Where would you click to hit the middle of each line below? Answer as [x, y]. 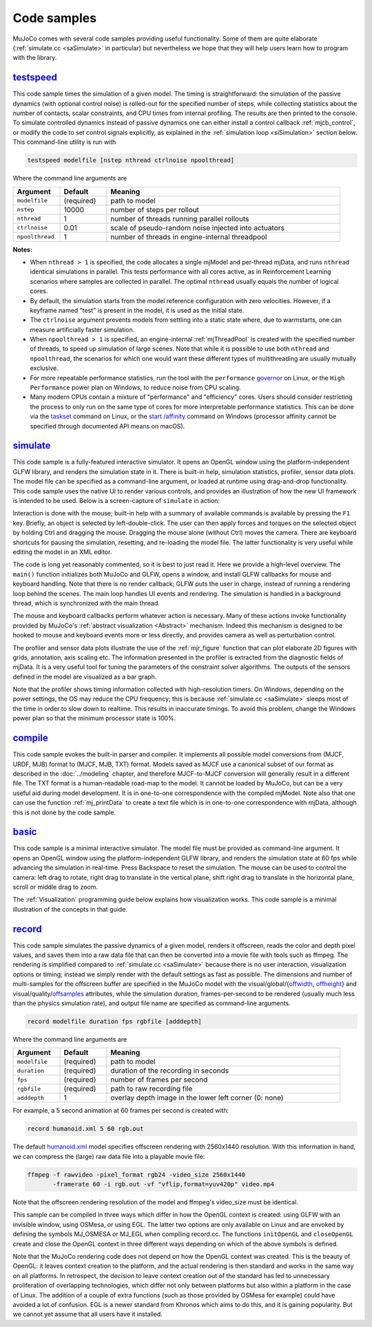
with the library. [35, 58]
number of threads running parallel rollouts [180, 218]
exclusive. [44, 368]
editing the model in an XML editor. [62, 552]
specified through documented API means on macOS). [107, 426]
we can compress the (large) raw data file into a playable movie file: [109, 1156]
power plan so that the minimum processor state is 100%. [94, 718]
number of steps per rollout [155, 209]
